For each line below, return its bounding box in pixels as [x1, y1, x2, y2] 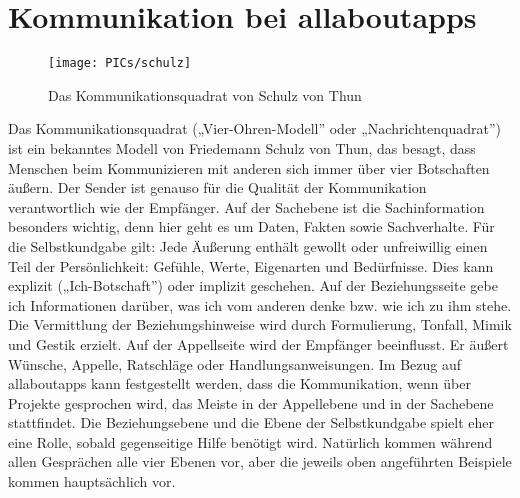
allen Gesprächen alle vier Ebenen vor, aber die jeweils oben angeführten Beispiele [8, 451, 512, 472]
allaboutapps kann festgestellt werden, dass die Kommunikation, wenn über [8, 373, 471, 394]
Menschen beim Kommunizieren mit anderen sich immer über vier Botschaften [8, 157, 490, 178]
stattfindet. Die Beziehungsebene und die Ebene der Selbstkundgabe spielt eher [8, 412, 494, 433]
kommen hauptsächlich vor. [8, 471, 176, 492]
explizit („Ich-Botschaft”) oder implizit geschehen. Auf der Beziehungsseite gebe [8, 275, 498, 296]
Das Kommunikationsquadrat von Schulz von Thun [48, 84, 362, 105]
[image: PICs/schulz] [48, 56, 192, 71]
